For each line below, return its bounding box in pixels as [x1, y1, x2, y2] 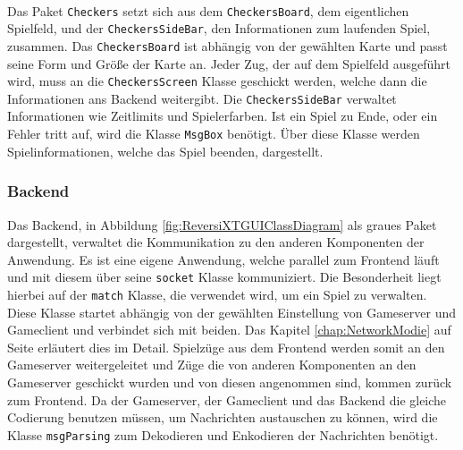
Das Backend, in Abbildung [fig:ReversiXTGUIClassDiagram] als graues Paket [7, 215, 437, 233]
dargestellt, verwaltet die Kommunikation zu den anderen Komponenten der [7, 233, 425, 251]
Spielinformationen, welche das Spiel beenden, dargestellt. [7, 141, 324, 160]
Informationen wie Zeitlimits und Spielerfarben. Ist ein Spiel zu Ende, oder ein [7, 106, 438, 125]
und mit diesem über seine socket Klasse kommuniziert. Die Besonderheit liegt [7, 267, 442, 286]
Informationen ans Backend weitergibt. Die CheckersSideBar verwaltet [7, 89, 397, 107]
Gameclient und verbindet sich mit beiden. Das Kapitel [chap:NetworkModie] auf [7, 320, 451, 339]
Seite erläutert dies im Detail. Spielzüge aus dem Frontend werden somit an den [7, 337, 445, 356]
